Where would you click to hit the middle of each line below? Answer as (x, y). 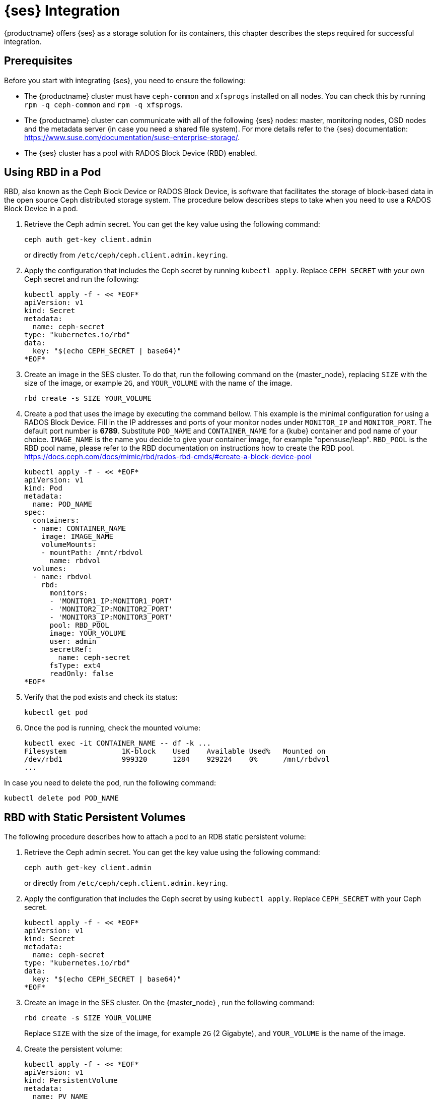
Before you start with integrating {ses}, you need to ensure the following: (125, 80)
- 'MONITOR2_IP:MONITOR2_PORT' (111, 609)
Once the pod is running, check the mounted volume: (112, 728)
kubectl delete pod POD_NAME (61, 798)
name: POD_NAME (62, 504)
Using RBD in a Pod (53, 172)
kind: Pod (43, 488)
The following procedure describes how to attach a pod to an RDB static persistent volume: (155, 837)
